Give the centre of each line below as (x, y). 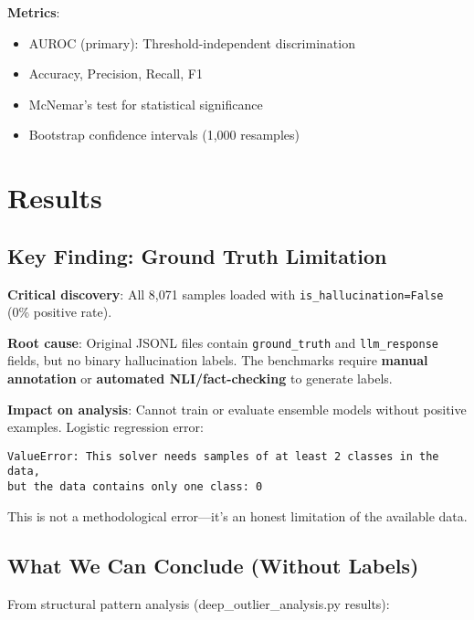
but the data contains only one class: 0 (135, 487)
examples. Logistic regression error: (105, 427)
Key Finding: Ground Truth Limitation (197, 255)
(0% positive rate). (60, 312)
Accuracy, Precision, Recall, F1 (116, 74)
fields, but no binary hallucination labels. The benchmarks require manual (218, 360)
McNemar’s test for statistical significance (146, 104)
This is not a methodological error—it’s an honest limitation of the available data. (237, 515)
